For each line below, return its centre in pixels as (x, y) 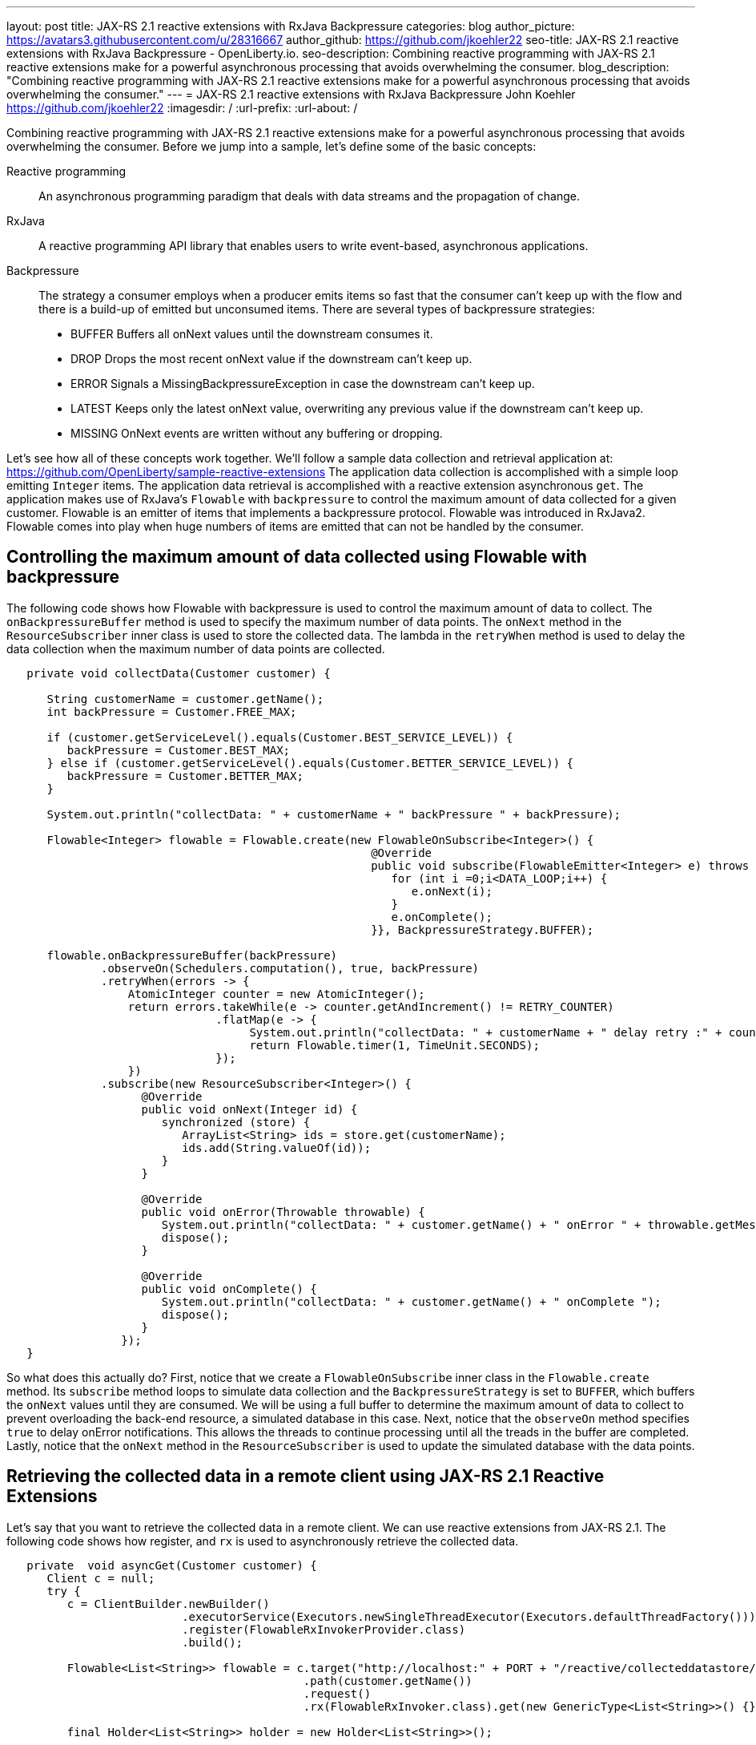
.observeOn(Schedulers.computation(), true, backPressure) (290, 968)
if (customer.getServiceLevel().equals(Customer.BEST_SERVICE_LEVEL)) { (280, 737)
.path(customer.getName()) (388, 1680)
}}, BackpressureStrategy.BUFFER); (483, 929)
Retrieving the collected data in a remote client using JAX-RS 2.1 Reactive (306, 1476)
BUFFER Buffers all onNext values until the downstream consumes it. (252, 334)
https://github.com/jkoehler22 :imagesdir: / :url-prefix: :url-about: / (182, 108)
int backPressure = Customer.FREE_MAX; (172, 711)
